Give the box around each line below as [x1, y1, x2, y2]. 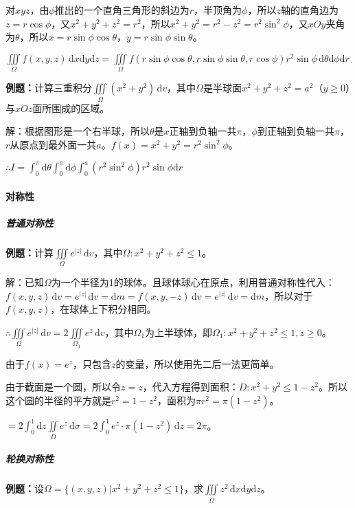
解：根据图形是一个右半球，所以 [5, 124, 150, 138]
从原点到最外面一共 [10, 137, 97, 151]
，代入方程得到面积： [142, 379, 239, 394]
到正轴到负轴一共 [257, 124, 334, 138]
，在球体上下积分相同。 [50, 302, 157, 316]
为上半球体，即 [145, 324, 213, 339]
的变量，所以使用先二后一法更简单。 [115, 356, 279, 371]
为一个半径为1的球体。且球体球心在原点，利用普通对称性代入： [51, 275, 335, 289]
